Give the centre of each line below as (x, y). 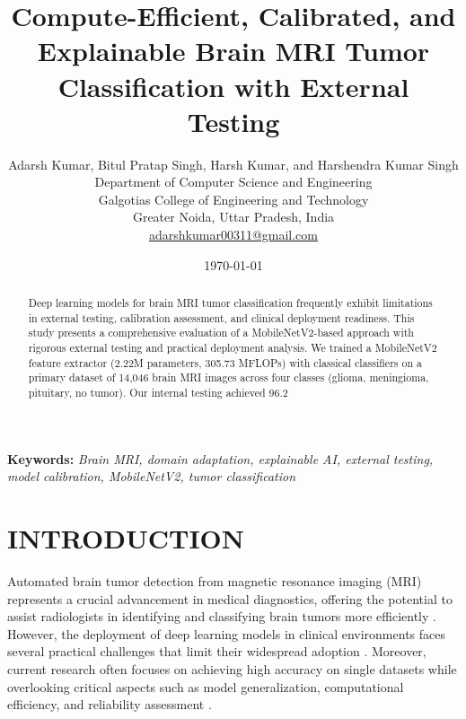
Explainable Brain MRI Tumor (233, 51)
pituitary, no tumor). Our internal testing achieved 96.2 (158, 392)
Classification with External (233, 86)
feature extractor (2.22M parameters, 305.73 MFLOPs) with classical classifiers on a (225, 362)
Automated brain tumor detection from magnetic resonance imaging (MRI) (215, 580)
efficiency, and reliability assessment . (110, 704)
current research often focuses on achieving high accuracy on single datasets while (232, 668)
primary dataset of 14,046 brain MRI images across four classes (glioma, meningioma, (229, 377)
